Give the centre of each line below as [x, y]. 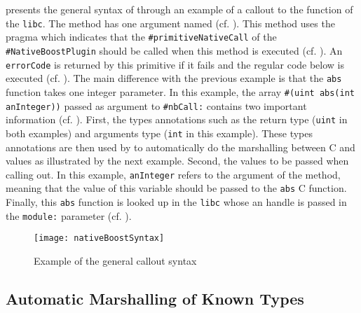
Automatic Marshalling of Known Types [155, 298]
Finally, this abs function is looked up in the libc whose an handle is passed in [176, 202]
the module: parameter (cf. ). [69, 215]
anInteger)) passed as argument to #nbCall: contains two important [156, 105]
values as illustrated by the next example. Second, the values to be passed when [177, 161]
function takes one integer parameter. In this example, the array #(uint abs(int [180, 91]
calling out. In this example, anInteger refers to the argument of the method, [173, 174]
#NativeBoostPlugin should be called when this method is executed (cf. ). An [174, 50]
